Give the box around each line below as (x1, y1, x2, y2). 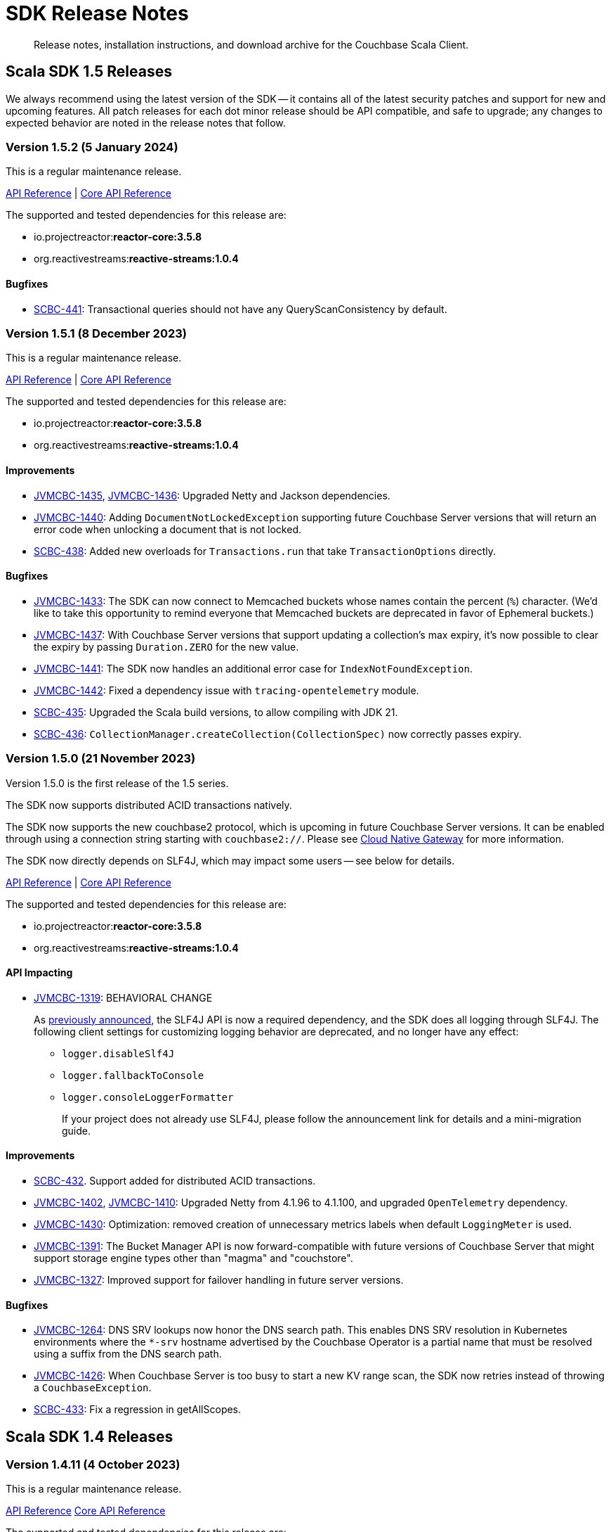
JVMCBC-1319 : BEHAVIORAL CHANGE (34, 991, 213, 1004)
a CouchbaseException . (34, 1381, 152, 1394)
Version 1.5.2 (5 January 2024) (6, 139, 178, 154)
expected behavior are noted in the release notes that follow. (6, 116, 286, 129)
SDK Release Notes (6, 1, 189, 25)
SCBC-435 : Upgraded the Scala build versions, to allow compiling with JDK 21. (34, 706, 398, 718)
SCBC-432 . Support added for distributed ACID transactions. (34, 1174, 316, 1187)
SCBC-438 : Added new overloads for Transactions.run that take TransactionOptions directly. (34, 544, 497, 557)
